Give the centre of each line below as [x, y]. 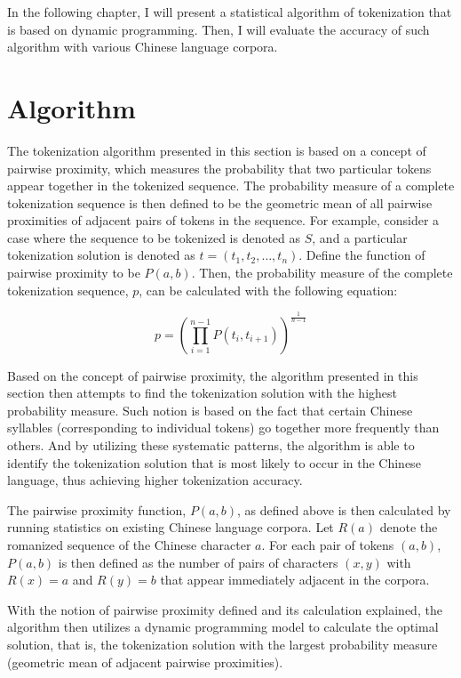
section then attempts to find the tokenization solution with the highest [202, 393]
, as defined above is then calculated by [344, 509]
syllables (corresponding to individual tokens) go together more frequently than [223, 428]
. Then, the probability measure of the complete [322, 273]
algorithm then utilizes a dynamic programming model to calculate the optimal [223, 627]
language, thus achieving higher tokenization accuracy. [155, 480]
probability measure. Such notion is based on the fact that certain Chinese [210, 410]
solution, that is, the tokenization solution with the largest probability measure [223, 644]
